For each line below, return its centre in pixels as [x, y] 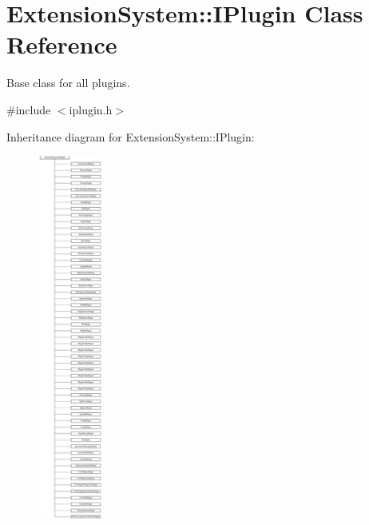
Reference [62, 44]
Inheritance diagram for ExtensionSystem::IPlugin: [131, 136]
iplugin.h [91, 109]
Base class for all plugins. [68, 83]
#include [29, 109]
